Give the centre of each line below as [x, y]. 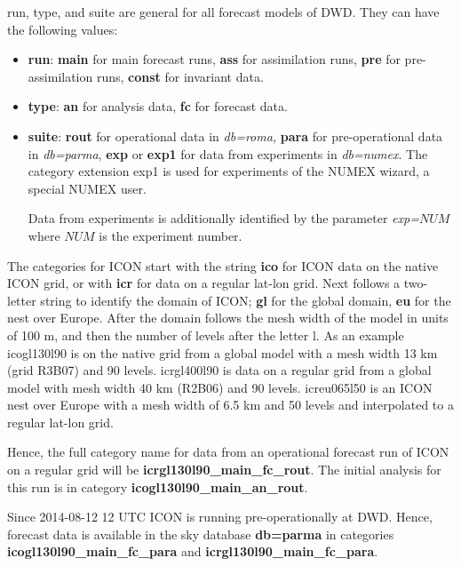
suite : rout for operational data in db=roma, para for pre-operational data [235, 136]
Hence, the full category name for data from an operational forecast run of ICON [228, 452]
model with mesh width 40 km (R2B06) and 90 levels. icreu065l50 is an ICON [220, 387]
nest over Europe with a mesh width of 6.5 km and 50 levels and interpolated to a [230, 405]
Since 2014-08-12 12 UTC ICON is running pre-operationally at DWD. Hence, [220, 517]
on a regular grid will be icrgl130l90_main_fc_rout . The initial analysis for [224, 470]
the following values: [63, 29]
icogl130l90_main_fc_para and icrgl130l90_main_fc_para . [193, 551]
